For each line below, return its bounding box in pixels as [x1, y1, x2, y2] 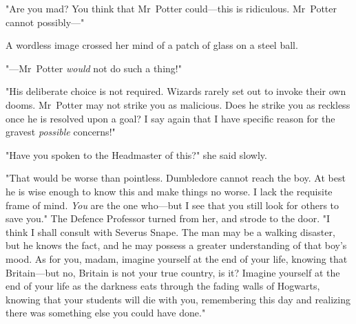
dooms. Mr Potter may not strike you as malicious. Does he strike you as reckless [6, 97, 350, 111]
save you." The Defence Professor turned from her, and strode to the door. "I [6, 211, 331, 226]
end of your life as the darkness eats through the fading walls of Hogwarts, [6, 279, 320, 293]
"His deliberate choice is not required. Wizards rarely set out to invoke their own [6, 84, 346, 98]
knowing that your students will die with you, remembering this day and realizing [6, 292, 350, 306]
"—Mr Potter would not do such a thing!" [6, 61, 182, 75]
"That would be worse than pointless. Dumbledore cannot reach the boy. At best [6, 171, 346, 185]
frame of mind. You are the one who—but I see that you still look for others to [6, 197, 339, 212]
